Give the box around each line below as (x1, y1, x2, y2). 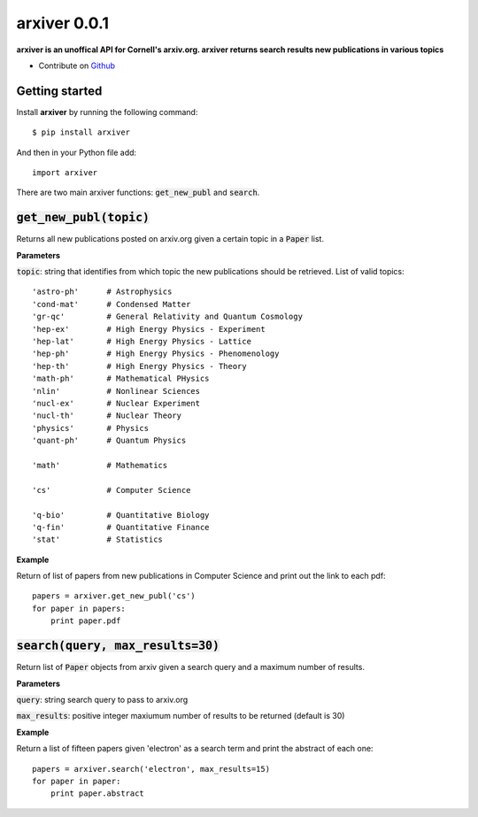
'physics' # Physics (32, 423, 150, 433)
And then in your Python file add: (16, 147, 137, 158)
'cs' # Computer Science (32, 485, 191, 495)
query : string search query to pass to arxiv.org (16, 694, 189, 705)
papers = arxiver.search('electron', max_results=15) (32, 764, 270, 774)
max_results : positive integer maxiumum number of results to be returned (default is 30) (16, 711, 345, 721)
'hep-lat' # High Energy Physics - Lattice (32, 336, 252, 347)
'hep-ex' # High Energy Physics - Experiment (32, 324, 266, 334)
